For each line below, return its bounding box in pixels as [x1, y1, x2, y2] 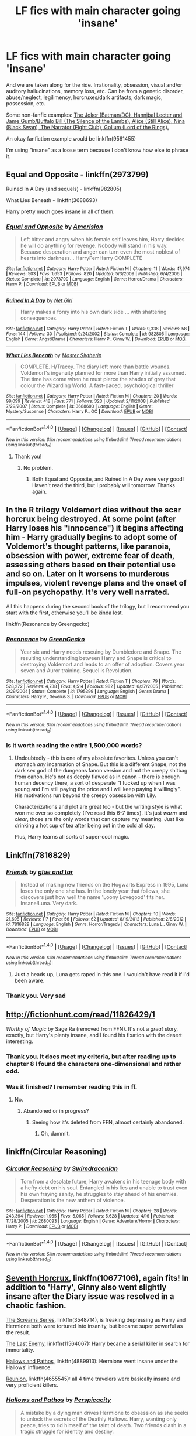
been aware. [14, 977, 45, 984]
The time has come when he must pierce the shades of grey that [20, 376, 176, 383]
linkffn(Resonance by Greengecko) [6, 620, 90, 627]
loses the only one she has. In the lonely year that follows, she [20, 887, 170, 894]
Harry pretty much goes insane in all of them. [6, 208, 115, 215]
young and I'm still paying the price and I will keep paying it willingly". [14, 786, 181, 793]
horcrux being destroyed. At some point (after [6, 514, 176, 524]
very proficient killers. [6, 1381, 58, 1389]
